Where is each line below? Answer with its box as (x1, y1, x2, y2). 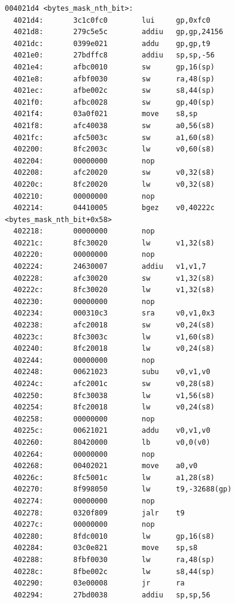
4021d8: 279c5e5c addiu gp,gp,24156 (13, 28, 224, 37)
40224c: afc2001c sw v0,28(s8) (13, 380, 215, 388)
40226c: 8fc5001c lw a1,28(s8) (13, 473, 215, 482)
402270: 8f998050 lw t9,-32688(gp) (13, 485, 232, 494)
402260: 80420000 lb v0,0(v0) (13, 438, 210, 447)
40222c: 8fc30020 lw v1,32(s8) (13, 286, 215, 295)
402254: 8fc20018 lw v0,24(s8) (13, 403, 215, 412)
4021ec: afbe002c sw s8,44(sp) (13, 86, 215, 95)
